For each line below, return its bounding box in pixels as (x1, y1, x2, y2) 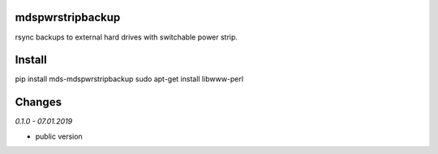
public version (35, 131, 83, 141)
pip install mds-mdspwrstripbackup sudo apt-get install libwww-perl (15, 74, 243, 84)
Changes (15, 95, 62, 109)
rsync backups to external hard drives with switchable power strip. (15, 32, 238, 42)
